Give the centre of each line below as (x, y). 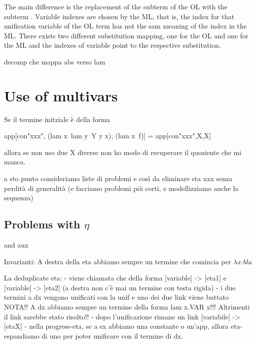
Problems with (42, 224)
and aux (16, 245)
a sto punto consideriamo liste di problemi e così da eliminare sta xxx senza (118, 178)
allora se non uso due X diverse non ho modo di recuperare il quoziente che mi (123, 152)
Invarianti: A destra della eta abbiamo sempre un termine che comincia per (118, 261)
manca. (15, 162)
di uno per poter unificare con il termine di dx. (112, 335)
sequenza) (19, 198)
